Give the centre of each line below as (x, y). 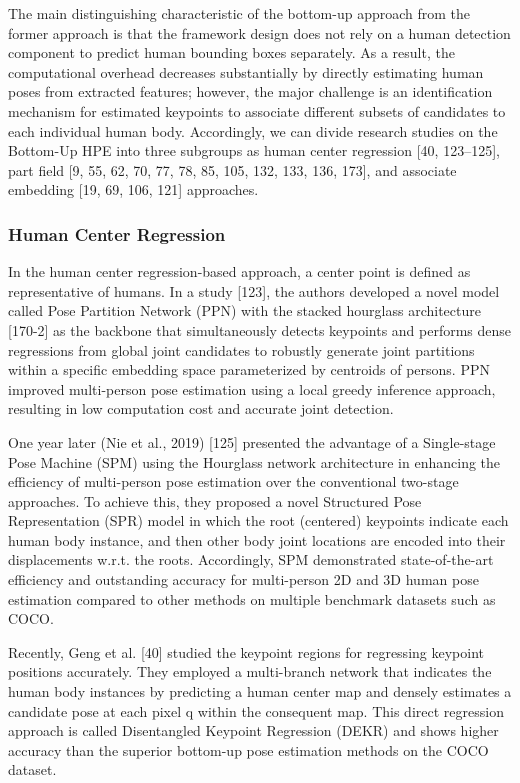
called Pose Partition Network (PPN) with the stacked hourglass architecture (244, 310)
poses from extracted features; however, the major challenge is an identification (250, 91)
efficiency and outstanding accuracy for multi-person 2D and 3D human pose (243, 579)
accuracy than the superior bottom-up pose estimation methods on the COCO (248, 749)
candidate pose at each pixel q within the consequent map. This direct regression (256, 710)
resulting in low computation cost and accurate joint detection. (201, 408)
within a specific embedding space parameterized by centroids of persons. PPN (249, 369)
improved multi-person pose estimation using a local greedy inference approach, (252, 388)
